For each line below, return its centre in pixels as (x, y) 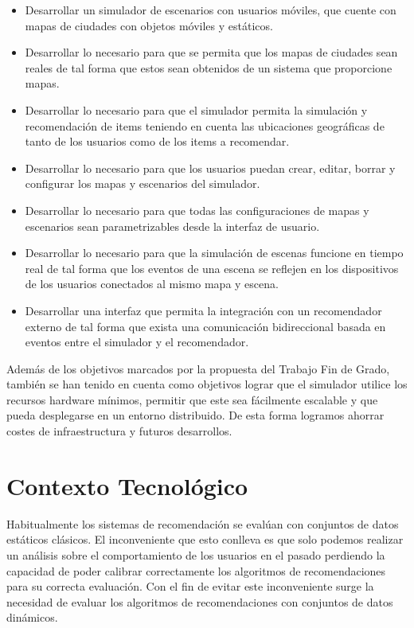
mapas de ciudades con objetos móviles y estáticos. (149, 25)
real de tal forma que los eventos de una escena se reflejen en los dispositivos (212, 268)
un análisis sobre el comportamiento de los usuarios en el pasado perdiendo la (196, 554)
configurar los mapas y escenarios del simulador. (143, 183)
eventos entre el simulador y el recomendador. (137, 342)
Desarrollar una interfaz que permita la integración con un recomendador (203, 310)
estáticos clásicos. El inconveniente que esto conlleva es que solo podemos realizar (205, 539)
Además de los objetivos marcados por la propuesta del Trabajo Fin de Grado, (198, 368)
